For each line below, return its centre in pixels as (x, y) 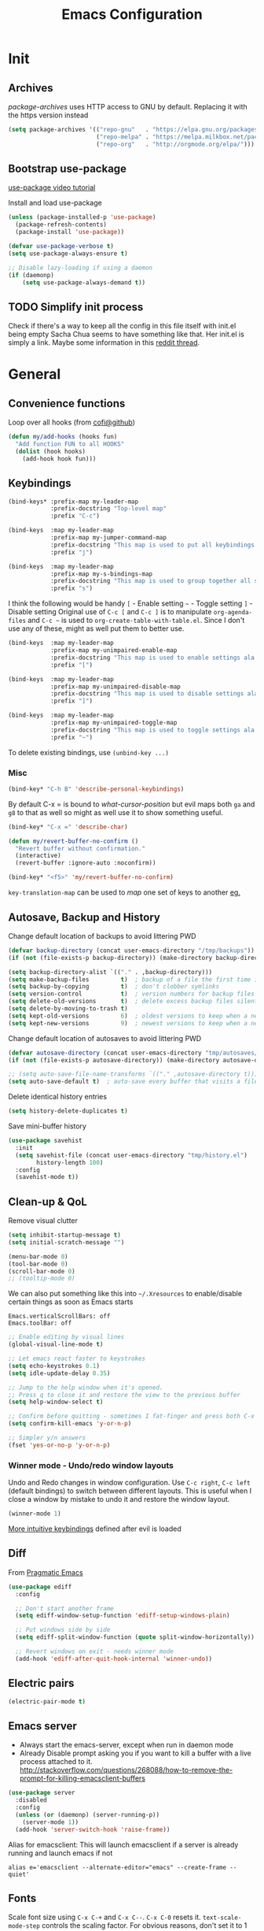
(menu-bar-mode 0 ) (38, 1256)
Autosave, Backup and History (84, 917)
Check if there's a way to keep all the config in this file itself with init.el (122, 326)
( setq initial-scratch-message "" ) (66, 1242)
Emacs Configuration (132, 15)
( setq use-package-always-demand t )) (84, 282)
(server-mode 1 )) (51, 1822)
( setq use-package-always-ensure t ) (68, 254)
